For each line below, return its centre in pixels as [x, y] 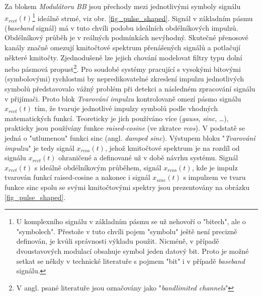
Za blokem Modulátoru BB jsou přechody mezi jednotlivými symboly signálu [123, 6]
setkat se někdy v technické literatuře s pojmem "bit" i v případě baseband [130, 261]
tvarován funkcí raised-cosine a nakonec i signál [77, 177]
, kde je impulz [215, 167]
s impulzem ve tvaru [214, 177]
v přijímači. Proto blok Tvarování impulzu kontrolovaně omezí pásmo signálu [123, 98]
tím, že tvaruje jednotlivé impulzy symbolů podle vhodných [126, 108]
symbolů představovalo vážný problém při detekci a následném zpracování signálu [130, 89]
